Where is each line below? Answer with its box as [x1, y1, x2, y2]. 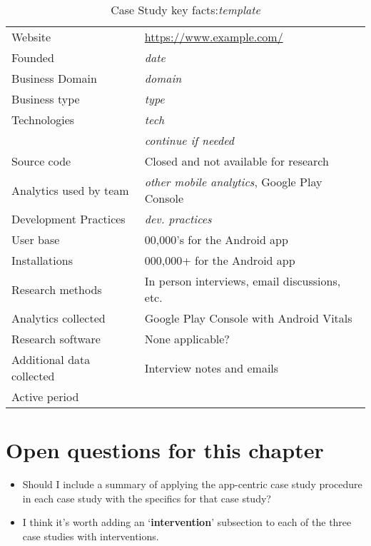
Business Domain [11, 70, 97, 86]
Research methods [11, 280, 102, 298]
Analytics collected [11, 310, 106, 326]
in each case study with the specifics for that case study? [22, 490, 271, 505]
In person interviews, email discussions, [144, 273, 341, 289]
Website [11, 29, 51, 45]
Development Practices [11, 211, 126, 227]
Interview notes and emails [144, 359, 279, 376]
